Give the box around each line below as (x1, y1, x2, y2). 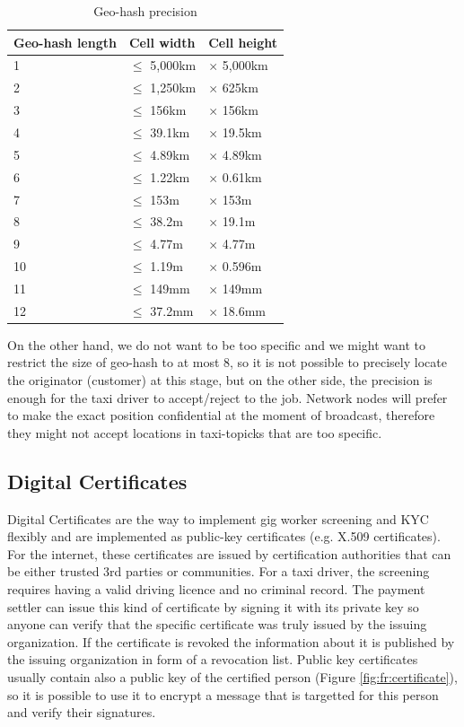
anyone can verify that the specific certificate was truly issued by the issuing (7, 615, 427, 634)
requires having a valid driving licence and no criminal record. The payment (7, 579, 425, 598)
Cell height (208, 32, 278, 51)
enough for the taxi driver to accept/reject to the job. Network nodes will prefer (7, 388, 448, 407)
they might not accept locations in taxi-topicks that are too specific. (7, 423, 382, 442)
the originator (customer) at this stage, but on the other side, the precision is (7, 371, 433, 389)
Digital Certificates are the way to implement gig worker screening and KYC (7, 509, 429, 528)
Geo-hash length (13, 32, 117, 51)
